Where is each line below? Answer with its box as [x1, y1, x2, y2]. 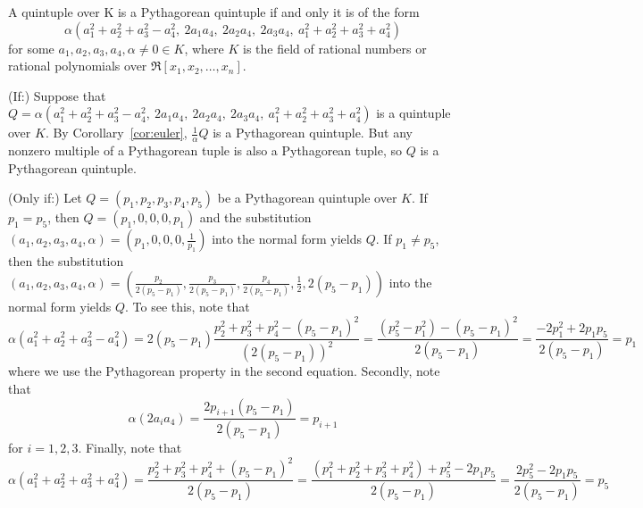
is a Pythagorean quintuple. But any [213, 123, 413, 142]
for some [8, 38, 54, 57]
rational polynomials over [8, 56, 147, 75]
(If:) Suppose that [8, 86, 106, 104]
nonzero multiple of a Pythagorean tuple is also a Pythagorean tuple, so [8, 141, 402, 160]
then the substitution [8, 252, 124, 271]
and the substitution [199, 208, 312, 227]
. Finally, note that [78, 438, 182, 457]
